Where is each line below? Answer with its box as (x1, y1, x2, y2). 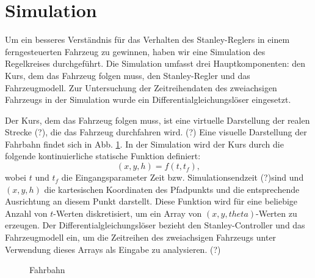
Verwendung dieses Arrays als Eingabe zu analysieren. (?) (5, 242, 221, 255)
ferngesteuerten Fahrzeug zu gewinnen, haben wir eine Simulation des (5, 45, 266, 58)
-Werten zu (256, 206, 297, 219)
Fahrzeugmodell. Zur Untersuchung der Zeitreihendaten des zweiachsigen (5, 81, 277, 94)
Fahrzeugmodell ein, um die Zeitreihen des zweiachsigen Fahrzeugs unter (5, 231, 277, 244)
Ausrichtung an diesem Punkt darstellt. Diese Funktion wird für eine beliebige (5, 195, 298, 208)
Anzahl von (5, 206, 48, 219)
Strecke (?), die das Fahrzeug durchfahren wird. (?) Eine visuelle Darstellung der (5, 126, 307, 138)
